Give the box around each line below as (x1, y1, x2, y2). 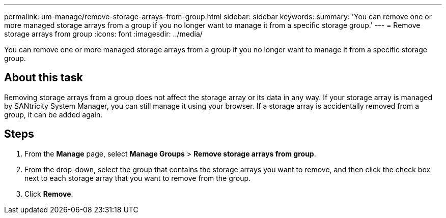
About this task (4, 71, 83, 84)
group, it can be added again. (4, 110, 103, 119)
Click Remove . (24, 189, 73, 198)
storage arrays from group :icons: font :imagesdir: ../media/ (4, 29, 203, 38)
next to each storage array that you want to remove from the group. (24, 173, 251, 182)
